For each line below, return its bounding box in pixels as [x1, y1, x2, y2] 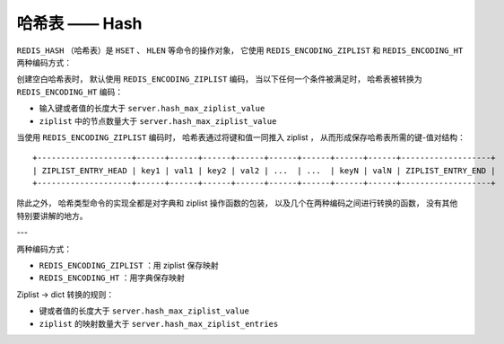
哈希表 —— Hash [16, 13, 143, 33]
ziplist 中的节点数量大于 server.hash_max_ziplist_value [39, 115, 277, 126]
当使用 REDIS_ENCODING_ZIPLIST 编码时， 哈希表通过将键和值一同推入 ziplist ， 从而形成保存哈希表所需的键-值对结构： [16, 131, 465, 143]
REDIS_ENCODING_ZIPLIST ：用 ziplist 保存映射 [39, 260, 219, 271]
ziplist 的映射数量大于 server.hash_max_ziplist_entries [39, 318, 279, 329]
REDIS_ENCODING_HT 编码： [16, 86, 124, 97]
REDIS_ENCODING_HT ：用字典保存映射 [39, 272, 186, 283]
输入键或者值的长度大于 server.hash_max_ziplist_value [39, 103, 265, 114]
